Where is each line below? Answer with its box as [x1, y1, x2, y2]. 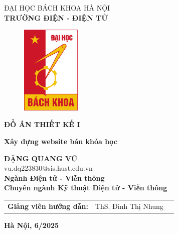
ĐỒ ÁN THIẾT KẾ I [4, 119, 80, 130]
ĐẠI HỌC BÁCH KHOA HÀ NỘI [4, 3, 110, 13]
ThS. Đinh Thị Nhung [95, 200, 163, 211]
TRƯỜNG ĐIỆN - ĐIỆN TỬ [4, 12, 108, 23]
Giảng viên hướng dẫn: [8, 200, 88, 211]
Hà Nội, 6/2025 [4, 219, 59, 230]
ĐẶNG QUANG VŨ [4, 153, 78, 163]
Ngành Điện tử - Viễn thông [4, 172, 105, 183]
